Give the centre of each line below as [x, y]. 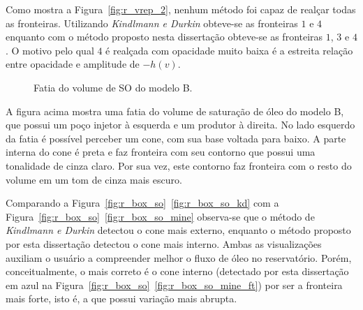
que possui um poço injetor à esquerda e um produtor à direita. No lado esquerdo [180, 125]
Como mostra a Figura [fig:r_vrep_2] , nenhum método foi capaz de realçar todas [181, 9]
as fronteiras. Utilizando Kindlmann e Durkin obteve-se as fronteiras [152, 23]
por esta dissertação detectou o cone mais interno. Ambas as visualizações [164, 243]
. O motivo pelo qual [50, 50]
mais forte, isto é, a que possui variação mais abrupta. [121, 298]
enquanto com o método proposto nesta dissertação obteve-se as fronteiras [164, 37]
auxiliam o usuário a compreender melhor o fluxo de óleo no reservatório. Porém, [179, 257]
